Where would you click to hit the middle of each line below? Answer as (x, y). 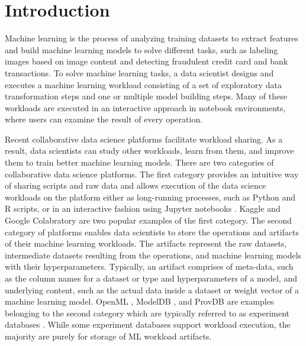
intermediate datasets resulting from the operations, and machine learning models (153, 255)
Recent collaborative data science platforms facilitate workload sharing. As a (144, 139)
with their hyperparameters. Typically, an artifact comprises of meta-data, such (149, 266)
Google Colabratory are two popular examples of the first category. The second (148, 220)
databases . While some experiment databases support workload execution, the (148, 324)
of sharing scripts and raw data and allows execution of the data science (136, 185)
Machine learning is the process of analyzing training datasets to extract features (152, 38)
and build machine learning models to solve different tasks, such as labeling (141, 49)
